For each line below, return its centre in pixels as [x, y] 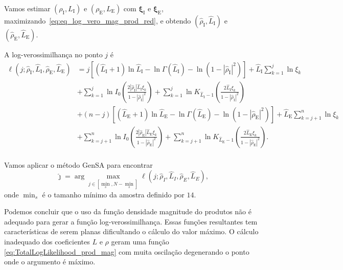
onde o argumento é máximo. [50, 262]
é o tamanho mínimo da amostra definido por [113, 194]
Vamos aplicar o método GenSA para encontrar [78, 164]
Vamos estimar [27, 8]
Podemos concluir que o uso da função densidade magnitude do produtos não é [128, 211]
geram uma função [140, 241]
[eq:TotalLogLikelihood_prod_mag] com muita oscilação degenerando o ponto [127, 251]
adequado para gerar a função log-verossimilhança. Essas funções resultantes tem [131, 221]
